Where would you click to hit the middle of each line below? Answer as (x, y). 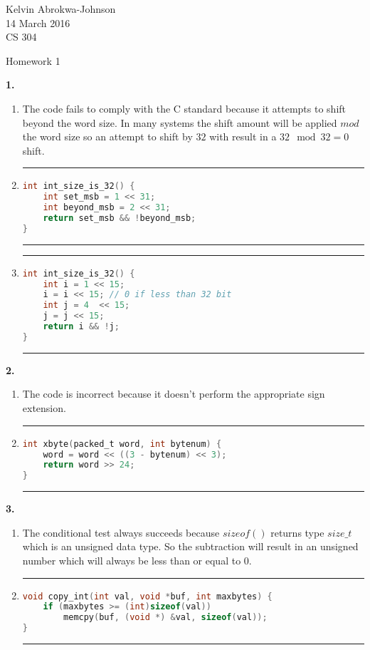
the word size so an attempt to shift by (107, 136)
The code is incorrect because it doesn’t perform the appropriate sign (174, 394)
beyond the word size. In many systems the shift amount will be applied (180, 122)
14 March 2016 (38, 22)
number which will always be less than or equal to (132, 560)
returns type (297, 532)
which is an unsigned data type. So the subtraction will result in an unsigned (190, 546)
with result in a (243, 136)
